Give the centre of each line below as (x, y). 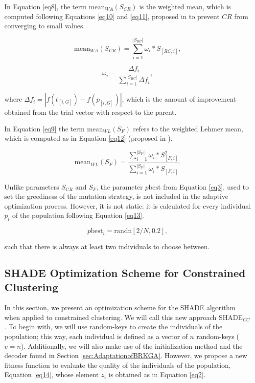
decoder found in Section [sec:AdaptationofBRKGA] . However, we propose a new (126, 355)
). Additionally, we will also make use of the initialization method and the (132, 346)
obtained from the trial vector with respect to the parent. (91, 112)
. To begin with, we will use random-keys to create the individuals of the (114, 327)
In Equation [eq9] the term (45, 128)
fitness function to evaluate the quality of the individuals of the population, (117, 365)
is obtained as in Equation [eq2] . (157, 374)
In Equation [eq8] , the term (46, 6)
